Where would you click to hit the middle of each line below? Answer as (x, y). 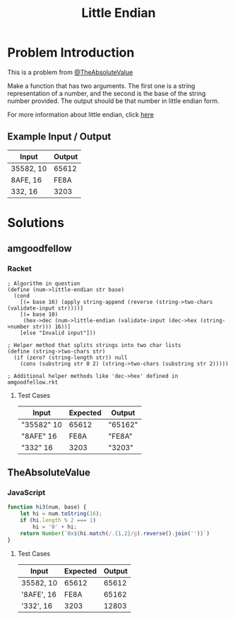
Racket (19, 269)
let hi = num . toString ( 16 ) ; (61, 514)
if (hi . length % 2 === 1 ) (58, 521)
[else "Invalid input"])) (58, 333)
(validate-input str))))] (45, 308)
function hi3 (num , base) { (47, 507)
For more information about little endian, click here (80, 114)
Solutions (36, 223)
